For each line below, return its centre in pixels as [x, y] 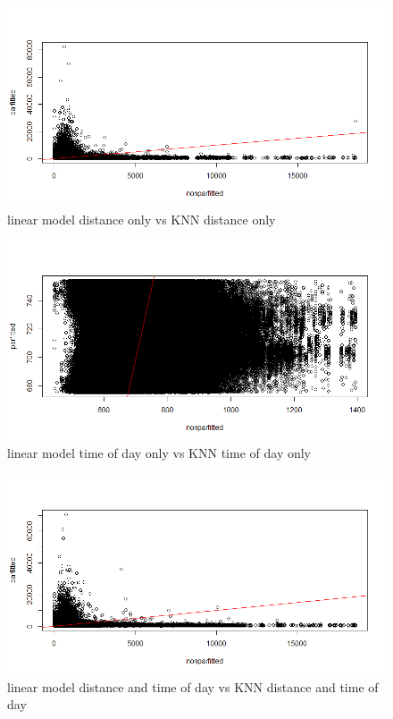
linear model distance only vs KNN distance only [142, 219]
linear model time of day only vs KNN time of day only [159, 453]
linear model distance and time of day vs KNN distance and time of [193, 686]
